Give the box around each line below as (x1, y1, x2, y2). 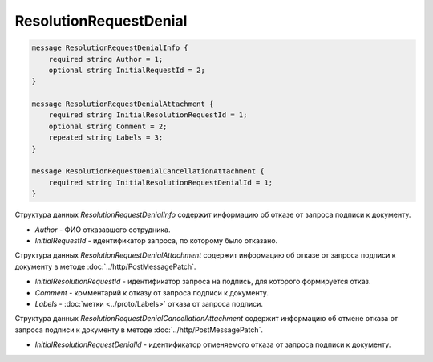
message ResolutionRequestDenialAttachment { (31, 100, 214, 108)
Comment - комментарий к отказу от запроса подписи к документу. (34, 287, 269, 297)
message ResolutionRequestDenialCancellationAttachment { (31, 167, 265, 176)
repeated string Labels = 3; (48, 133, 164, 142)
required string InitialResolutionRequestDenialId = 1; (48, 177, 273, 187)
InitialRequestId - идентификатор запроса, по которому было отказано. (34, 235, 278, 245)
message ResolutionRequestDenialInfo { (31, 43, 188, 52)
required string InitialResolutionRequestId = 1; (48, 111, 248, 120)
